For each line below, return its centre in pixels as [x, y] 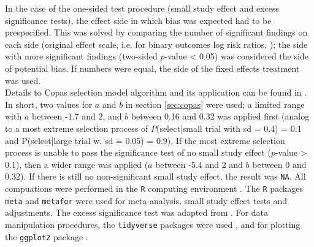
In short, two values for [49, 104]
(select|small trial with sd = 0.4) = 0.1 [229, 128]
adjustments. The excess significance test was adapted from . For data [136, 212]
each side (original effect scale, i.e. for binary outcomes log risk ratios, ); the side [156, 44]
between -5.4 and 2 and [199, 164]
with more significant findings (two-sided [81, 56]
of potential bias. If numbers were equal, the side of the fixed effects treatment [152, 68]
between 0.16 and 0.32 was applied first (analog [220, 116]
